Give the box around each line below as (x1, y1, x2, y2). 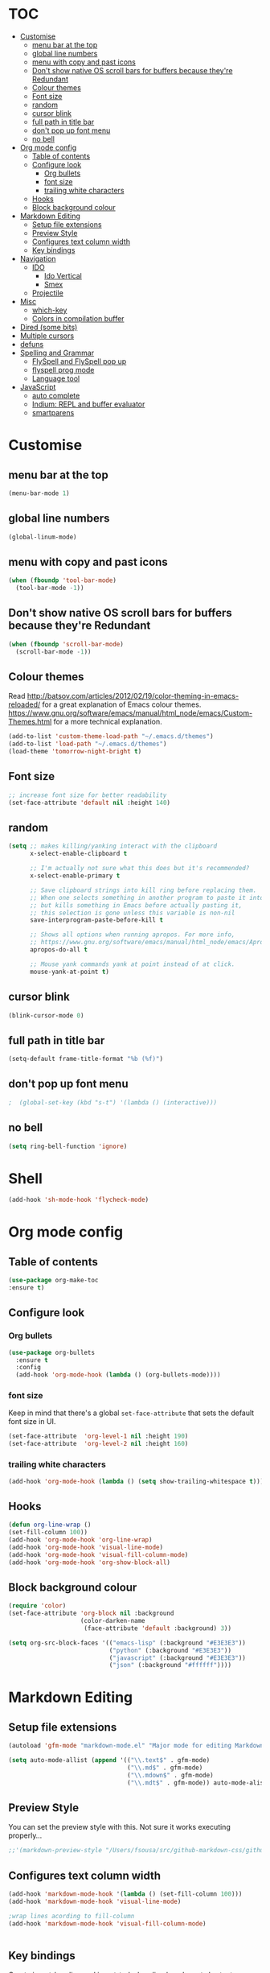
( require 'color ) (8, 1602, 67, 1610)
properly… (8, 1831, 43, 1840)
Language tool (31, 374, 80, 383)
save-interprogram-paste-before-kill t (29, 916, 163, 924)
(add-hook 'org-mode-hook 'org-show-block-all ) (8, 1558, 171, 1566)
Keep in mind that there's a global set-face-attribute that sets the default (8, 1408, 255, 1418)
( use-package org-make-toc (8, 1277, 99, 1285)
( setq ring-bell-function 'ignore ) (8, 1142, 128, 1150)
